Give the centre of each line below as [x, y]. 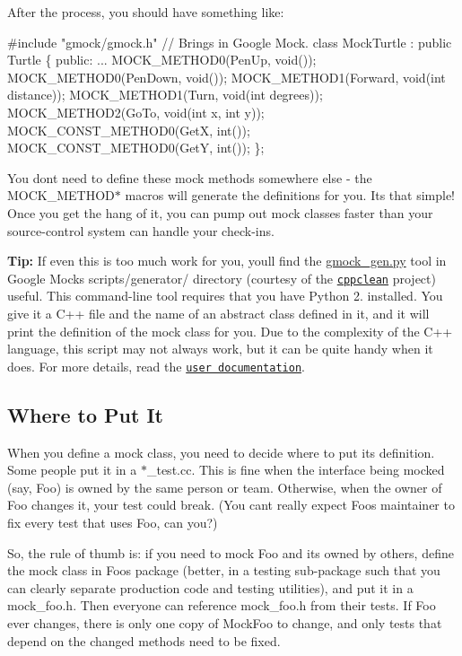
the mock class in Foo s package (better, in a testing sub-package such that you [224, 570]
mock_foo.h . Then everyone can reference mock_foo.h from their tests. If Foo [222, 605]
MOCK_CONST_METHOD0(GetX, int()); [129, 130]
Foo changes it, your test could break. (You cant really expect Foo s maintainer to [231, 505]
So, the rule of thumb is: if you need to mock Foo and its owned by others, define [231, 552]
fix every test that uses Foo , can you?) [113, 522]
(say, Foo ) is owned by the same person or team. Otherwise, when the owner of [225, 487]
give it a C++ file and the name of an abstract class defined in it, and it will [218, 313]
